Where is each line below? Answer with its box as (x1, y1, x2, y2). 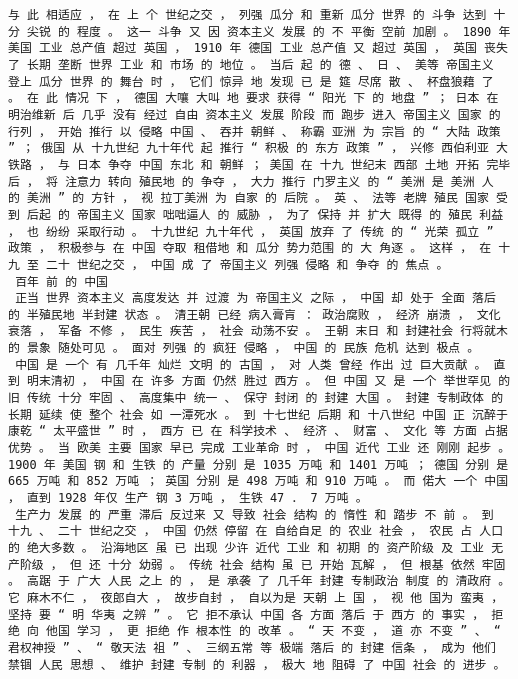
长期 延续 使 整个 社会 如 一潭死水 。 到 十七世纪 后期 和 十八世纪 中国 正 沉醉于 (8, 407, 508, 422)
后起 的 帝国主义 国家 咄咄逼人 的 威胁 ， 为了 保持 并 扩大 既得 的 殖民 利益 (27, 207, 504, 222)
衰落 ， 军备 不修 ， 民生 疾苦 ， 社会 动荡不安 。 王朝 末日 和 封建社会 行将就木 (8, 324, 508, 339)
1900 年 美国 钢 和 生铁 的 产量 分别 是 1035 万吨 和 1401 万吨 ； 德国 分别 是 (8, 457, 509, 472)
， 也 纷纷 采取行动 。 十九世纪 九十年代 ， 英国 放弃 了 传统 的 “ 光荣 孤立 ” (8, 224, 494, 239)
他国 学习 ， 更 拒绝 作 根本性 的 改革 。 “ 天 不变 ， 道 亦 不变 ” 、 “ (46, 624, 501, 639)
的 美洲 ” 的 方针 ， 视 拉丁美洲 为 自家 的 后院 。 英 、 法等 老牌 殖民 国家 (8, 191, 489, 206)
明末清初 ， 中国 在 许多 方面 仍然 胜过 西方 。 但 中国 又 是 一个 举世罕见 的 (27, 374, 511, 389)
